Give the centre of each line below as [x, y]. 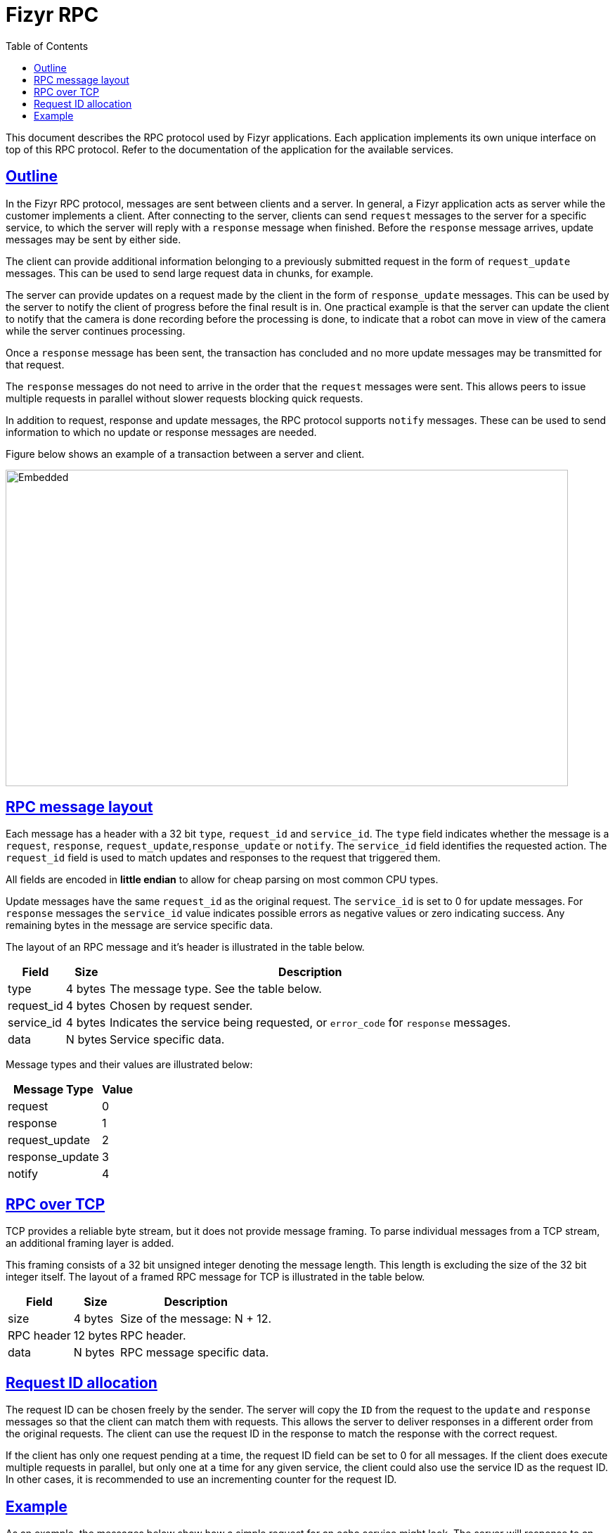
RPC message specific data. [195, 1353]
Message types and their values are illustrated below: [129, 1065]
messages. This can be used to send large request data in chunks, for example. [190, 273]
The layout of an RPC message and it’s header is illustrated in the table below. [185, 947]
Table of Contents [47, 46]
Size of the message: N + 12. [196, 1319]
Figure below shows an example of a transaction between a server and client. [185, 454]
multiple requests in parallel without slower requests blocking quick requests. [184, 398]
